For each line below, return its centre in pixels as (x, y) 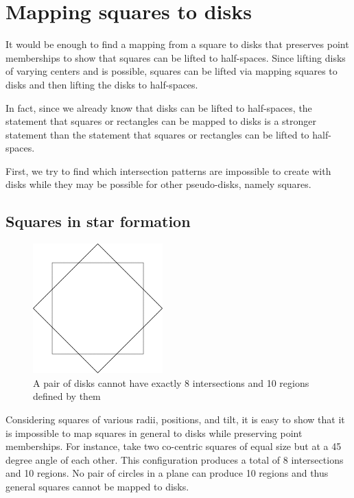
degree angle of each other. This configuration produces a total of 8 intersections (175, 459)
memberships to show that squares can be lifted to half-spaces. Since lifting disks (176, 57)
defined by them (67, 396)
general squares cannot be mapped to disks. (97, 486)
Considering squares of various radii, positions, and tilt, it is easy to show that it (175, 419)
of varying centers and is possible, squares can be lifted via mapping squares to (172, 71)
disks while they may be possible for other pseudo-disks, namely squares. (158, 184)
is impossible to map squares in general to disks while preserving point (154, 432)
